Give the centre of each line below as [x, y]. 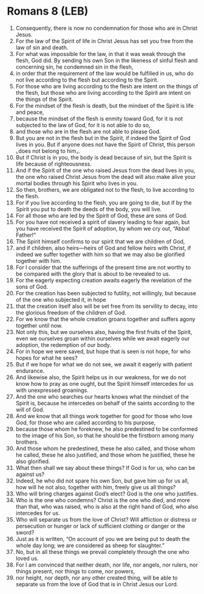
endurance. [30, 371]
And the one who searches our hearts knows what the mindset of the [102, 396]
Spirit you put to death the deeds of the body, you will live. [89, 209]
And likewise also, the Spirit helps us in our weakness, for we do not [101, 377]
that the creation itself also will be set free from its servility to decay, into [107, 306]
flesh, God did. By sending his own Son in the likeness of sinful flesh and [107, 60]
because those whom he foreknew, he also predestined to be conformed [107, 429]
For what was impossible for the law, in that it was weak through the [100, 54]
